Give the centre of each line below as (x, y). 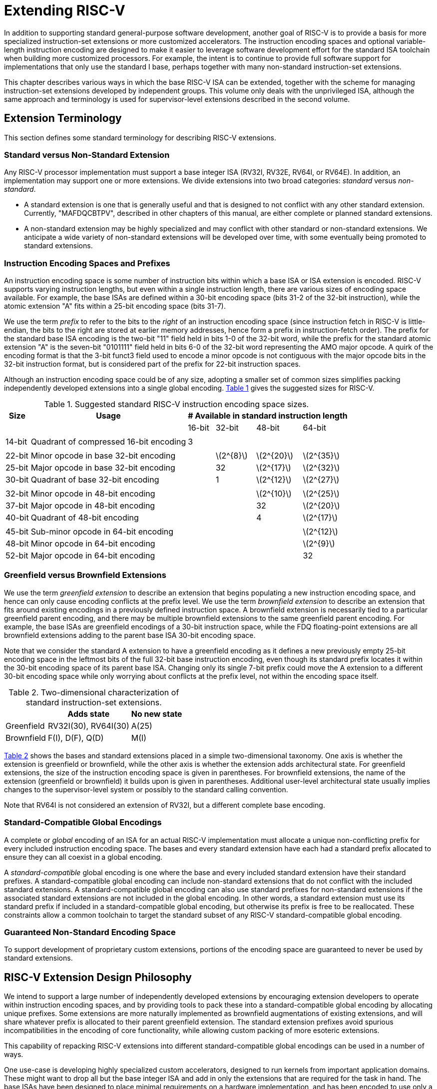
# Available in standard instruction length (268, 416)
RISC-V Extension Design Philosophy (98, 977)
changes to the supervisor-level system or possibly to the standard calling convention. (146, 789)
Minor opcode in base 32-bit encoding (103, 456)
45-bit (17, 532)
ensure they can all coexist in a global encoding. (83, 857)
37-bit (17, 506)
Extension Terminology (63, 118)
